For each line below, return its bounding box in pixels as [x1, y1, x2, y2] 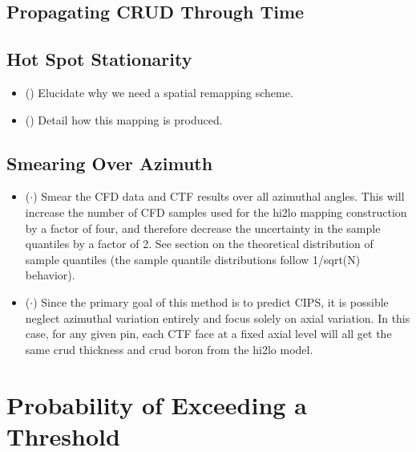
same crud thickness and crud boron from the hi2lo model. [25, 340, 313, 357]
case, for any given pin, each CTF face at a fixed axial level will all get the [25, 325, 392, 342]
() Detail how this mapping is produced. [25, 111, 223, 128]
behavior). [25, 267, 75, 283]
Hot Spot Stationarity [6, 47, 192, 71]
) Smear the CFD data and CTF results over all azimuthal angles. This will [33, 188, 405, 205]
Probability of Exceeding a [6, 388, 307, 421]
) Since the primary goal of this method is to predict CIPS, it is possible [33, 293, 389, 310]
